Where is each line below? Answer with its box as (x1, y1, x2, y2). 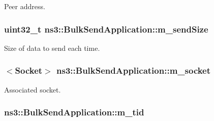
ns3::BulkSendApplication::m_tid (4, 106, 144, 118)
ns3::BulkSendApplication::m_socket (56, 64, 211, 77)
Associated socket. (4, 84, 61, 95)
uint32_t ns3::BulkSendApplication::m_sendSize (4, 22, 208, 35)
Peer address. (4, 1, 45, 11)
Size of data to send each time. (4, 42, 100, 53)
